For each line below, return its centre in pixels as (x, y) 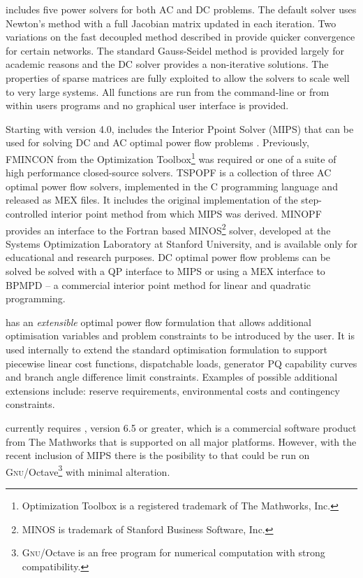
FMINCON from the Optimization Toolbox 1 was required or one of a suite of (171, 157)
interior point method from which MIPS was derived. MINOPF (186, 213)
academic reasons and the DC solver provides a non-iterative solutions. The (167, 64)
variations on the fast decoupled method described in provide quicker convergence (180, 37)
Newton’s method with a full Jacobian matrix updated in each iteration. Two (171, 23)
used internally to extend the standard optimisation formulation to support (166, 349)
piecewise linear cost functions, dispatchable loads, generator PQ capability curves (181, 363)
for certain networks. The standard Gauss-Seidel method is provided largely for (175, 50)
